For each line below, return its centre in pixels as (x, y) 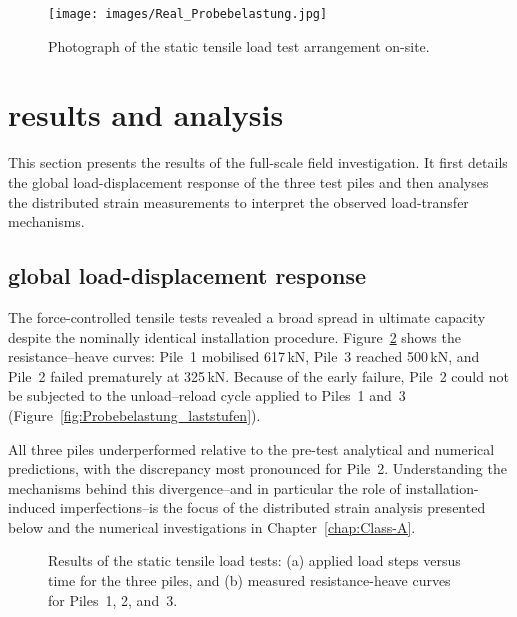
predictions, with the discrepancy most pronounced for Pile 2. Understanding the (257, 468)
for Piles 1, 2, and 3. (113, 599)
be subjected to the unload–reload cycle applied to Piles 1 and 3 (207, 395)
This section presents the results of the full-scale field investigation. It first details (258, 162)
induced (32, 507)
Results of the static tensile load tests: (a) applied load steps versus (254, 560)
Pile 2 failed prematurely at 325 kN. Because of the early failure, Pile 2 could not (258, 375)
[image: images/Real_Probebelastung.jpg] (188, 14)
